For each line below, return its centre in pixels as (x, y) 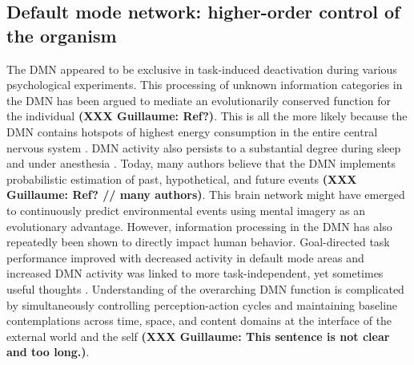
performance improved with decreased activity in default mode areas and (185, 257)
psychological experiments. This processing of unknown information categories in (205, 85)
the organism (62, 35)
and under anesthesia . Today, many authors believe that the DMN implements (201, 163)
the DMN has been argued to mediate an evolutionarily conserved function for (199, 100)
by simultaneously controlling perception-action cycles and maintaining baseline (202, 304)
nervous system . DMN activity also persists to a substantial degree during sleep (204, 147)
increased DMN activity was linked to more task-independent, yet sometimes (195, 273)
